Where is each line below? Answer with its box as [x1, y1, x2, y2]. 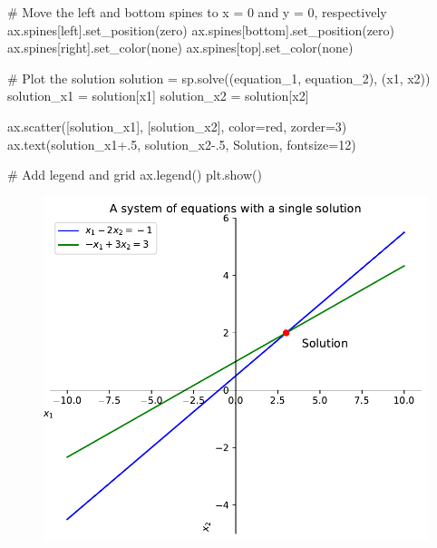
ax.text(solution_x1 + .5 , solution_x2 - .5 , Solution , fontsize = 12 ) [7, 134, 356, 153]
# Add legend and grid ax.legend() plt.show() [7, 165, 262, 184]
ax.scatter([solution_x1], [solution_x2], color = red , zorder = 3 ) [7, 116, 347, 135]
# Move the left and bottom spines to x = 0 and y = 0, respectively [7, 3, 387, 21]
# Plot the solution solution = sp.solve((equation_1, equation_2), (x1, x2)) [7, 68, 431, 87]
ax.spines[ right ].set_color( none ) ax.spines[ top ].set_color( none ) [7, 38, 354, 57]
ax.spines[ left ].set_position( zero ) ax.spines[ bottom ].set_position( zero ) [7, 20, 395, 39]
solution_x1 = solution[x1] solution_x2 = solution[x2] [7, 86, 309, 105]
